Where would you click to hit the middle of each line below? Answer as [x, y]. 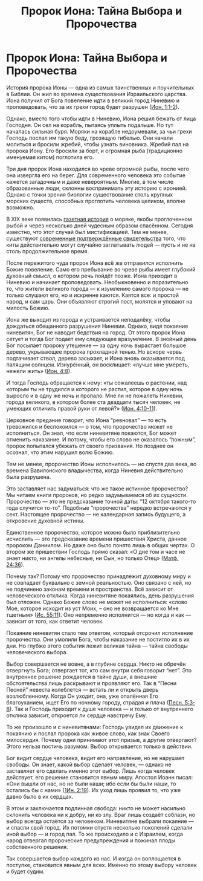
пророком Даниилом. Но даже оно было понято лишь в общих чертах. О [101, 545]
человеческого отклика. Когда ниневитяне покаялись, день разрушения [100, 595]
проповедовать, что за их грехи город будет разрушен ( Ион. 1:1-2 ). [93, 106]
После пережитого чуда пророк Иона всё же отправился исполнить [95, 263]
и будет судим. [26, 871]
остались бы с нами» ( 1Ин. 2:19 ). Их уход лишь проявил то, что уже [94, 790]
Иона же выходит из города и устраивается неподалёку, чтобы [88, 319]
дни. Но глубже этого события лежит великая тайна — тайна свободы [97, 646]
